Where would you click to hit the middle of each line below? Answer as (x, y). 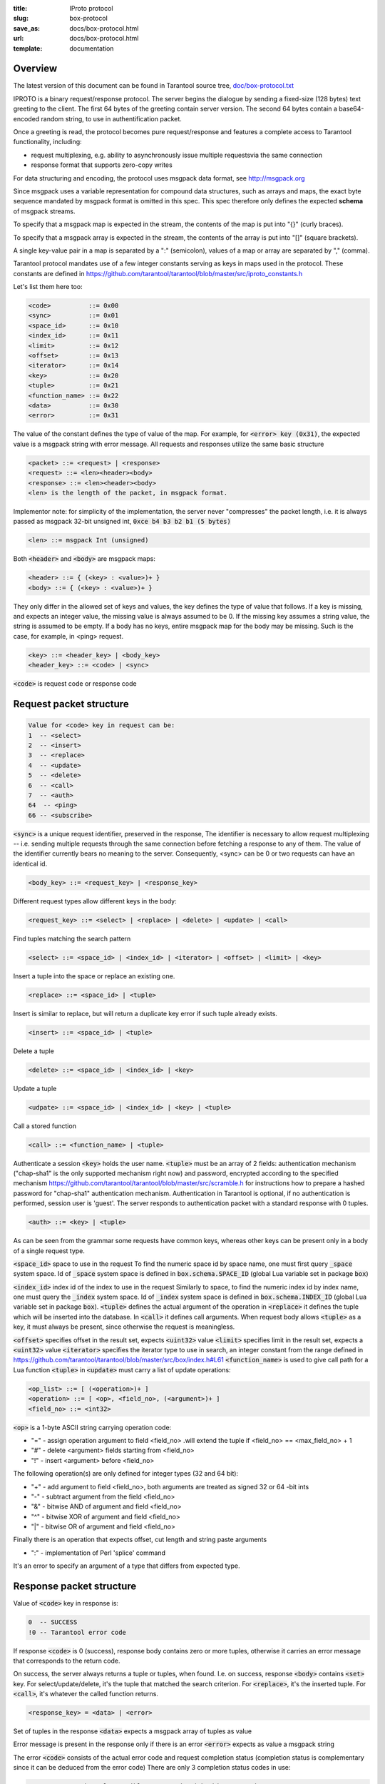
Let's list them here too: (48, 287)
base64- (351, 109)
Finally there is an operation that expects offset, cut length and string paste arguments (140, 1540)
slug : (21, 19)
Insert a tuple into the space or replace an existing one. (94, 976)
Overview (35, 69)
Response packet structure (75, 1587)
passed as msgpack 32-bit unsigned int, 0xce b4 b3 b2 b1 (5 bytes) (122, 522)
